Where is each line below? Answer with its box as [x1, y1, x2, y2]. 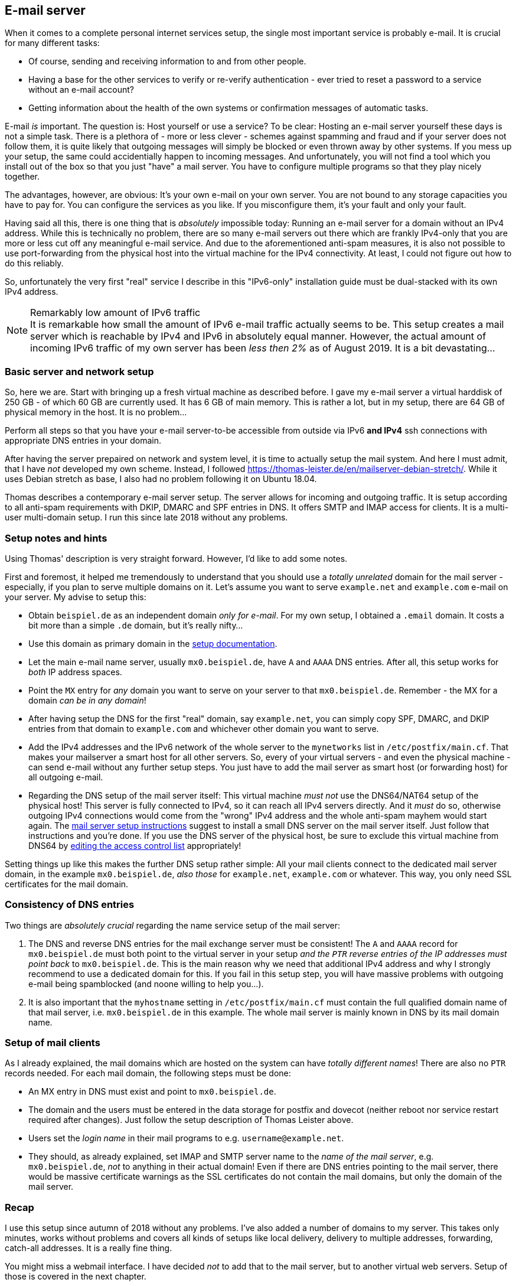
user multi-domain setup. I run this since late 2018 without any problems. [5, 512, 288, 523]
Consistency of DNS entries [5, 898, 135, 911]
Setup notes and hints [5, 532, 107, 544]
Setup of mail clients [5, 1037, 100, 1049]
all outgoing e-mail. [28, 771, 103, 782]
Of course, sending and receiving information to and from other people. [28, 56, 306, 67]
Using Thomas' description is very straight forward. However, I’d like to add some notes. [5, 553, 348, 564]
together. [5, 171, 40, 182]
